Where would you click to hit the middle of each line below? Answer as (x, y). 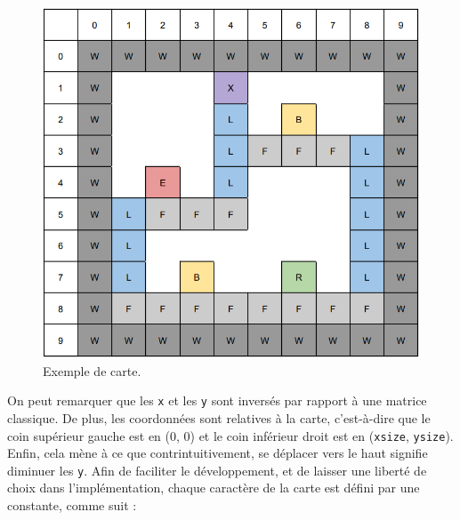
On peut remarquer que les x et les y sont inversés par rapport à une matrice (217, 400)
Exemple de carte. (92, 370)
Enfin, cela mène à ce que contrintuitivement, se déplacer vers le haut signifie (218, 453)
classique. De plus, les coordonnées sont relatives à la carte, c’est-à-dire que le (219, 417)
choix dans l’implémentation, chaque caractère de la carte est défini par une (214, 488)
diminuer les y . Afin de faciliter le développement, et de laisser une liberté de (217, 470)
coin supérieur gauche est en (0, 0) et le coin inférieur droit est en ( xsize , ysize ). (230, 435)
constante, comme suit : (72, 505)
